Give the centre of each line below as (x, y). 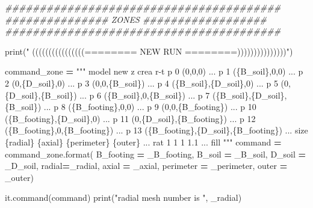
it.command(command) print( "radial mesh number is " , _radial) (123, 197)
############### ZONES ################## (136, 19)
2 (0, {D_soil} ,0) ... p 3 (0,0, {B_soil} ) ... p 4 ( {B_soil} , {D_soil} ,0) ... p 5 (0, (148, 83)
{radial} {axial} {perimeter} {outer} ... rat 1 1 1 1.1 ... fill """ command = (143, 142)
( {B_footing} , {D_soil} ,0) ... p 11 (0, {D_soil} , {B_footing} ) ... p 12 (130, 118)
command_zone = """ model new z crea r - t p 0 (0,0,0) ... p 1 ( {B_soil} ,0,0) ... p (154, 71)
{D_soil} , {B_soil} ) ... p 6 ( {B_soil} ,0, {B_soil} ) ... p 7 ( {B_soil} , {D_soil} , (146, 95)
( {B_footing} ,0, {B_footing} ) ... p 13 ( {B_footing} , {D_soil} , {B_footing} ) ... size (156, 130)
